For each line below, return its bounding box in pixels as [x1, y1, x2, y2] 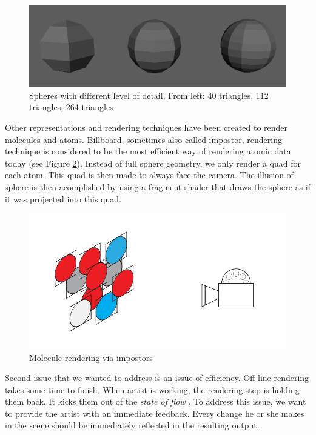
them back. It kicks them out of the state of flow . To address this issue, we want [5, 395, 306, 408]
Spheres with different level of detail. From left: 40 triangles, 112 [29, 88, 269, 101]
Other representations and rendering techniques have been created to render [5, 121, 288, 134]
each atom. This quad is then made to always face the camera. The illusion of [5, 168, 294, 181]
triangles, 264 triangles [29, 101, 113, 113]
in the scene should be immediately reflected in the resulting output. [5, 419, 260, 431]
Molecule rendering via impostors [29, 351, 153, 364]
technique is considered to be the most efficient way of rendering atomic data [5, 145, 291, 158]
